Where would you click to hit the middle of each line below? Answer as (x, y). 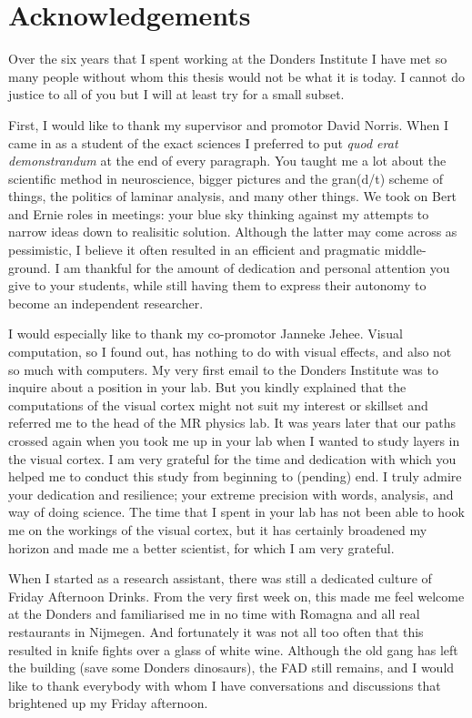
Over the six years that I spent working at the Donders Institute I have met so (228, 59)
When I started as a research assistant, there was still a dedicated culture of (220, 578)
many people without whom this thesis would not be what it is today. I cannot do (236, 76)
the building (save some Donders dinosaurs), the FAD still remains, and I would (231, 667)
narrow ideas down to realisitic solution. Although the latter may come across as (233, 232)
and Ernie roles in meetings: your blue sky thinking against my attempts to (219, 213)
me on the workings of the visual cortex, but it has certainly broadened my (218, 529)
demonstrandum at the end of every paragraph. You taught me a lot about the (227, 161)
